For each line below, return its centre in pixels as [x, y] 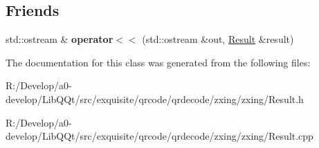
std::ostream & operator [60, 39]
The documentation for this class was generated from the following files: [158, 62]
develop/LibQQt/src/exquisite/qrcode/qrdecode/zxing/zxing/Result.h [155, 99]
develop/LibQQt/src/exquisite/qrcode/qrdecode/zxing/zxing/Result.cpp [159, 136]
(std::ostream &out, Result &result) [218, 39]
